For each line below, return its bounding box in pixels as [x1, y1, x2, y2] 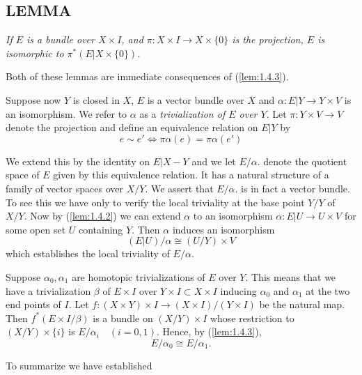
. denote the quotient [257, 153, 347, 168]
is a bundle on [93, 310, 153, 325]
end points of [6, 297, 61, 312]
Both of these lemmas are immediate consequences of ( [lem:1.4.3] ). [6, 69, 289, 84]
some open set [6, 222, 66, 236]
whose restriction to [210, 310, 294, 325]
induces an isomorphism [172, 222, 275, 236]
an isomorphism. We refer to [6, 106, 127, 121]
